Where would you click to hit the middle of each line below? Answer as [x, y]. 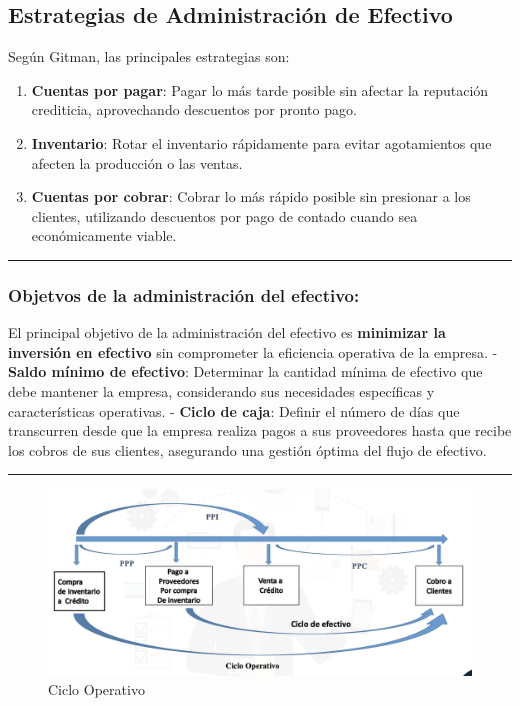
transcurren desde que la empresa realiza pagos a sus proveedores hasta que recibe [260, 430]
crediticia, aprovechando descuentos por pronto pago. [194, 109]
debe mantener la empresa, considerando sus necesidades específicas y [221, 390]
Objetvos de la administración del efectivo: [184, 294]
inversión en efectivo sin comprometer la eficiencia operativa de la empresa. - [253, 351]
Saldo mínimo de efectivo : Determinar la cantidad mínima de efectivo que [245, 371]
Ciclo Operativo [96, 689]
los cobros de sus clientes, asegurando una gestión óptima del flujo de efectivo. [247, 449]
